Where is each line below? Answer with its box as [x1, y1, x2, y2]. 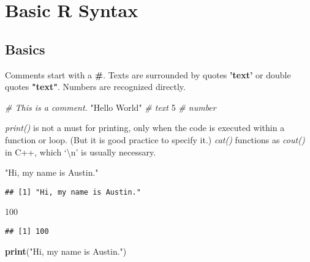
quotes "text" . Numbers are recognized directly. [5, 80, 186, 93]
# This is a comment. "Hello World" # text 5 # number [5, 100, 216, 113]
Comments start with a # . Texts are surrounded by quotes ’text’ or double [5, 68, 291, 81]
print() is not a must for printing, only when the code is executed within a [5, 121, 285, 134]
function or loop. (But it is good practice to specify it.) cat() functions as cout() [5, 133, 305, 146]
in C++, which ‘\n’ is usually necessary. [5, 145, 156, 158]
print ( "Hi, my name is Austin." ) [5, 244, 127, 257]
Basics [5, 39, 45, 58]
